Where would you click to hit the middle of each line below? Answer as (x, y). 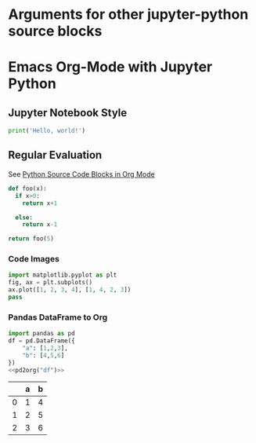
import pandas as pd (42, 334)
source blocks (55, 31)
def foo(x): (27, 189)
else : (24, 218)
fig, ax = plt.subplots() (50, 283)
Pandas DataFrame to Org (58, 317)
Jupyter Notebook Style (68, 113)
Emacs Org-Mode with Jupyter (110, 67)
